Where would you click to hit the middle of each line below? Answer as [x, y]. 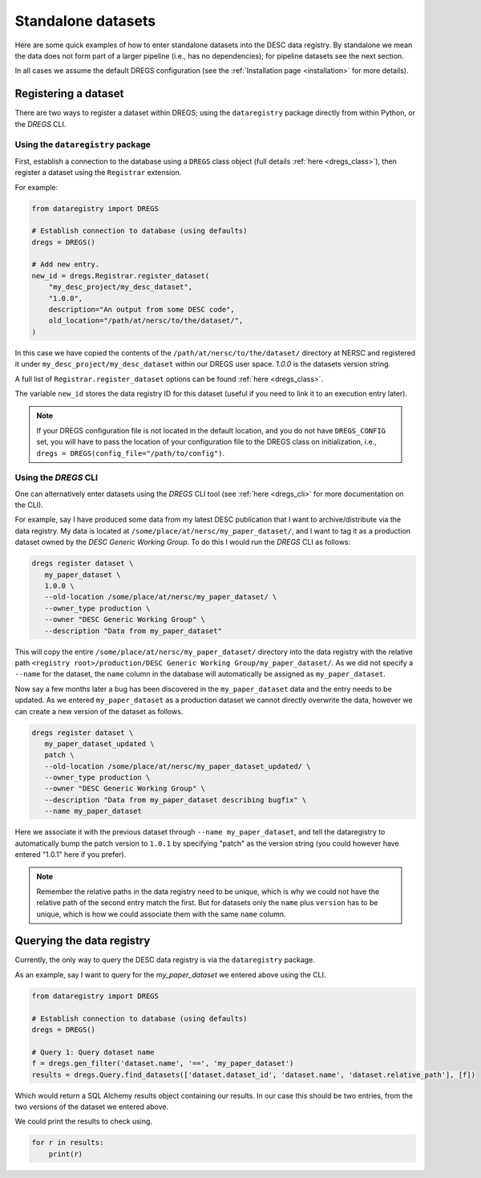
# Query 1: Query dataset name [93, 1052]
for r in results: [68, 1143]
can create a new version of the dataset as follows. [99, 711]
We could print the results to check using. [83, 1121]
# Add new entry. [66, 264]
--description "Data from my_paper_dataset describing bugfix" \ [176, 800]
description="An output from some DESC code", [142, 310]
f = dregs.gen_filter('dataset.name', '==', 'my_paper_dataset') [163, 1064]
